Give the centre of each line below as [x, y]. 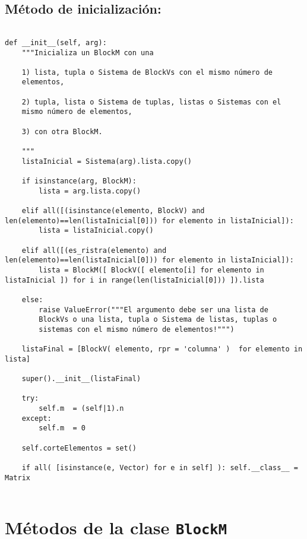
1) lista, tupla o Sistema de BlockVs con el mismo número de [147, 72]
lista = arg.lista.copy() [90, 191]
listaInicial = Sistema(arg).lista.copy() [107, 161]
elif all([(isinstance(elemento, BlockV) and [113, 211]
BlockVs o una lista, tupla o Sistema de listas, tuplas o [158, 320]
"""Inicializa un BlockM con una [88, 53]
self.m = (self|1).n [81, 409]
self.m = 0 [62, 428]
